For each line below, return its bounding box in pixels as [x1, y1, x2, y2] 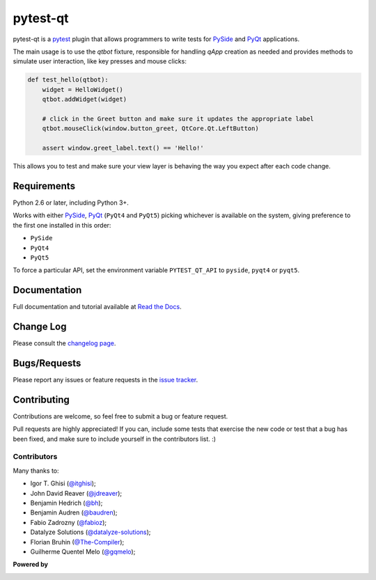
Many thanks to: [13, 467, 59, 475]
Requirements [13, 180, 76, 191]
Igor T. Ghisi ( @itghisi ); [30, 479, 97, 487]
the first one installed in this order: [13, 221, 111, 229]
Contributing [13, 393, 70, 405]
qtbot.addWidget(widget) [42, 95, 127, 104]
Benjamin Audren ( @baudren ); [30, 508, 118, 517]
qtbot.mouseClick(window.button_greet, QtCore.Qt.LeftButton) [42, 125, 259, 132]
